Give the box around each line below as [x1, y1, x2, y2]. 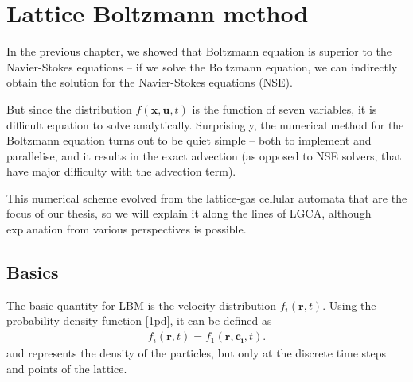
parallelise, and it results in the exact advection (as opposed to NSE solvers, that [6, 147, 402, 164]
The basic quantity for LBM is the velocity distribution [6, 296, 277, 313]
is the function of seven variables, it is [192, 100, 377, 117]
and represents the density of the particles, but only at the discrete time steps [6, 345, 387, 361]
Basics [6, 260, 59, 284]
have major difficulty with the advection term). [6, 163, 236, 179]
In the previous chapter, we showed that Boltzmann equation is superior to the [6, 43, 392, 60]
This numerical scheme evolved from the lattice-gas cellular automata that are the [6, 189, 407, 206]
